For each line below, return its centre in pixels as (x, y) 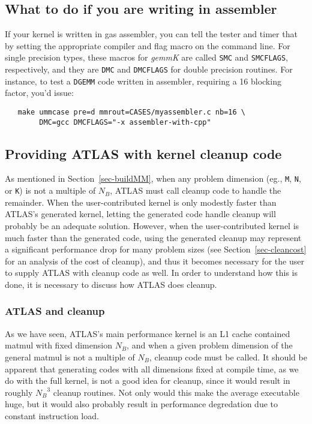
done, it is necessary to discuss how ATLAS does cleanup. (111, 284)
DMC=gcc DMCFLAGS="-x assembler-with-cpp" (125, 122)
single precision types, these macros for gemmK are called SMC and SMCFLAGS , (146, 57)
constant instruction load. (52, 415)
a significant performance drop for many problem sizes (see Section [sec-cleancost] (156, 249)
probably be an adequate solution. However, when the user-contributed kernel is (152, 225)
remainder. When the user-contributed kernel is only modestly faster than (141, 202)
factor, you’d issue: (39, 93)
